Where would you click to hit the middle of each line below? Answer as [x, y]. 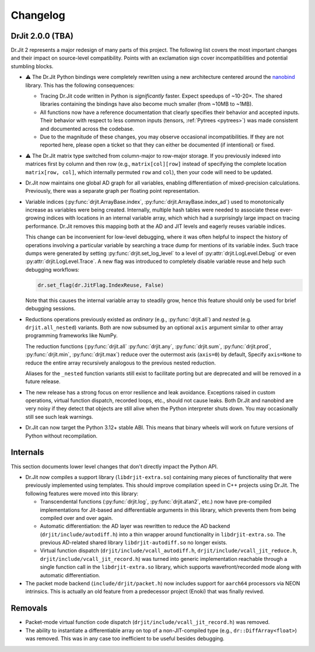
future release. [43, 382]
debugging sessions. [50, 308]
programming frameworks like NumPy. [71, 335]
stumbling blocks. [32, 66]
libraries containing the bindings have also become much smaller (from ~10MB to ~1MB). [146, 104]
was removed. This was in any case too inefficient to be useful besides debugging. [125, 639]
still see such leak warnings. [59, 417]
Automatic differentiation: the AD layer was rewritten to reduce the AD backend [135, 526]
